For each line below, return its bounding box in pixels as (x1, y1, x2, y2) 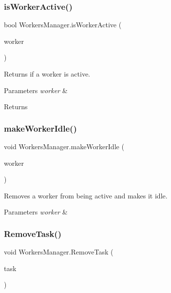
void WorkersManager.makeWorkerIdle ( (4, 141, 124, 151)
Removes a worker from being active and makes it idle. (4, 190, 168, 200)
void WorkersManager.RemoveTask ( (4, 247, 114, 257)
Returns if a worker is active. (4, 69, 91, 78)
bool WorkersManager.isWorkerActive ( (4, 20, 122, 30)
